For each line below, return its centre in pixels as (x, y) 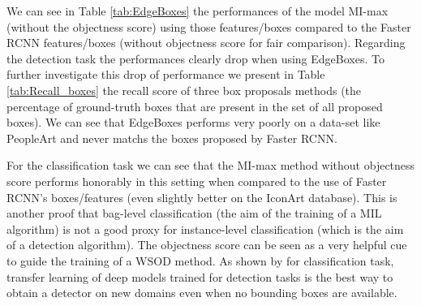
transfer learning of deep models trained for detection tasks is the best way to (200, 276)
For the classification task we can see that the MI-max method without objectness (211, 165)
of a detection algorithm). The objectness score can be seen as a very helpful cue (207, 245)
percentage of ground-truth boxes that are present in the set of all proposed (195, 106)
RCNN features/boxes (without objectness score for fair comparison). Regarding (206, 43)
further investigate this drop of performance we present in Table (166, 74)
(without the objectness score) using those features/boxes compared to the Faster (209, 26)
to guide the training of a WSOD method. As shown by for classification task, (200, 260)
